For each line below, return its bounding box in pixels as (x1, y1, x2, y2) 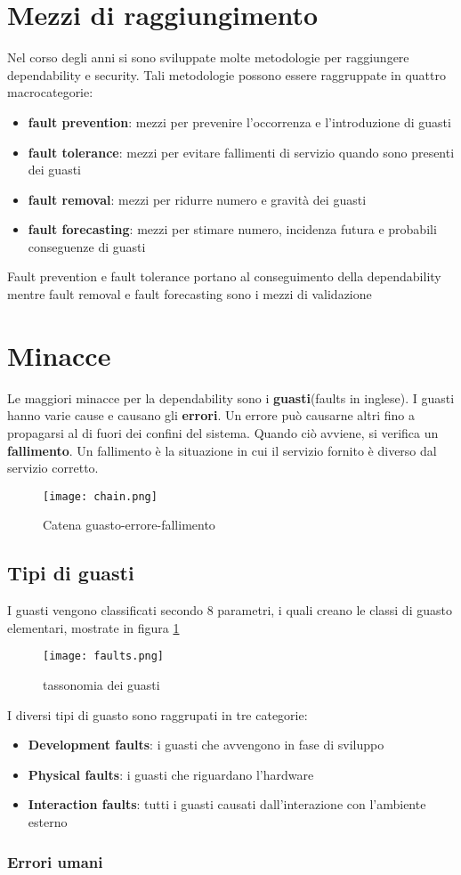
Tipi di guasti (7, 559, 134, 587)
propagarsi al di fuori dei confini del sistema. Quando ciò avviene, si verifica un (7, 423, 439, 442)
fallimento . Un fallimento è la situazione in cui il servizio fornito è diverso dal (7, 441, 437, 459)
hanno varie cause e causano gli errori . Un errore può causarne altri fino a (7, 406, 415, 425)
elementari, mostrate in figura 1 (7, 618, 180, 636)
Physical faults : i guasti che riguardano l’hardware (28, 765, 314, 783)
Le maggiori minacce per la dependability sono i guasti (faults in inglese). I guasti (7, 388, 455, 407)
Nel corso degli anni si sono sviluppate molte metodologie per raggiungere (7, 48, 409, 67)
